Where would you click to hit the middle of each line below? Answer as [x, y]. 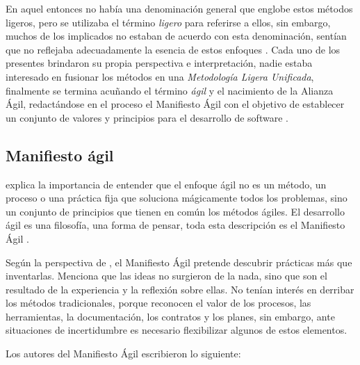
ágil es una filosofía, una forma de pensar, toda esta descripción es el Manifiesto [175, 225]
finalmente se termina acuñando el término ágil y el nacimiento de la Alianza [170, 90]
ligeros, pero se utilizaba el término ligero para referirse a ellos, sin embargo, [168, 22]
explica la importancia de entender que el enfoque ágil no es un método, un [166, 184]
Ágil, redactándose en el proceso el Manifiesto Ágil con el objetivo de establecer [175, 104]
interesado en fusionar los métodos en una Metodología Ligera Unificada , [160, 76]
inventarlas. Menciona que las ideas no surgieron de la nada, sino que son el [166, 276]
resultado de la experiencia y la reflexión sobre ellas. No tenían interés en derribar [180, 289]
